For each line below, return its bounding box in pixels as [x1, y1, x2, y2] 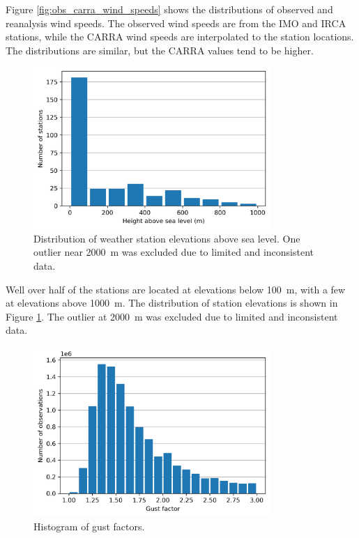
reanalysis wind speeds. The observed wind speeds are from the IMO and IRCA [6, 15, 346, 30]
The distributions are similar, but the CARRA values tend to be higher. [6, 43, 314, 57]
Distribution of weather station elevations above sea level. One [33, 231, 300, 245]
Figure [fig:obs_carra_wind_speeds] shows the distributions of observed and [6, 2, 333, 16]
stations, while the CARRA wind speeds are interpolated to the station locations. [6, 29, 354, 44]
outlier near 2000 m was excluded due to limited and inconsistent [33, 245, 314, 259]
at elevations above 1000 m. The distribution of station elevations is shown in [6, 295, 338, 310]
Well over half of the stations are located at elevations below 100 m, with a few [6, 282, 346, 296]
